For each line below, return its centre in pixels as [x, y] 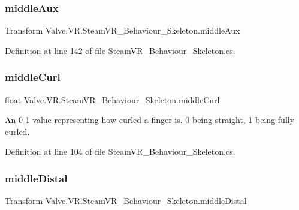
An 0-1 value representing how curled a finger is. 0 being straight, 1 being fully [150, 120]
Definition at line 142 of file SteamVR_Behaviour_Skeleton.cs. [120, 50]
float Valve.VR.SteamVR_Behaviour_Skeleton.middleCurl [112, 99]
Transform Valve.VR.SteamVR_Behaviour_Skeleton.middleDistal [126, 201]
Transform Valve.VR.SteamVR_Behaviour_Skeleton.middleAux [123, 30]
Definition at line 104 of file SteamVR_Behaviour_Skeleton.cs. [120, 151]
